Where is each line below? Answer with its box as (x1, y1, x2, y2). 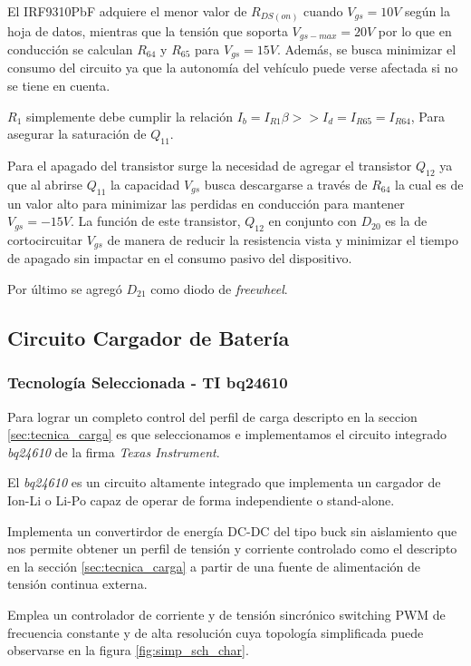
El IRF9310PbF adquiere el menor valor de (7, 2, 247, 20)
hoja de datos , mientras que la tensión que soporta (7, 21, 288, 40)
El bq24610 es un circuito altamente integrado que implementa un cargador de (7, 473, 441, 492)
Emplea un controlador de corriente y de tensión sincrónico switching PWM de (7, 604, 446, 623)
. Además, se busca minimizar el (277, 39, 457, 58)
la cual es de (395, 174, 464, 193)
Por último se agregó (7, 279, 122, 299)
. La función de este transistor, (70, 211, 241, 230)
